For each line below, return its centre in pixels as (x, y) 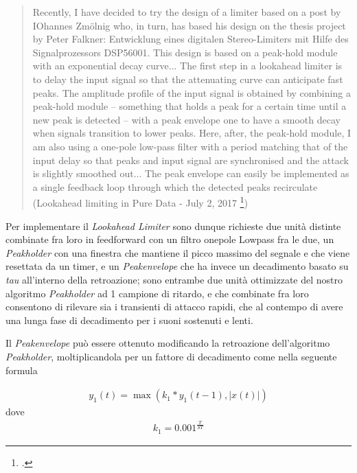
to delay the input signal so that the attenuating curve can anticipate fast (188, 79)
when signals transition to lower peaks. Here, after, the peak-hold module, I (192, 133)
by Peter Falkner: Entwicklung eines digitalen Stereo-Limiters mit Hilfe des (191, 39)
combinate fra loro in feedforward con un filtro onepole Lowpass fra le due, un (170, 239)
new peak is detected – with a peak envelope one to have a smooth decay (186, 119)
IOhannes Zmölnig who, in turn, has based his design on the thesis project (189, 25)
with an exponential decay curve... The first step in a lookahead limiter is (187, 66)
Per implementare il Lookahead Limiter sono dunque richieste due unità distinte (173, 226)
